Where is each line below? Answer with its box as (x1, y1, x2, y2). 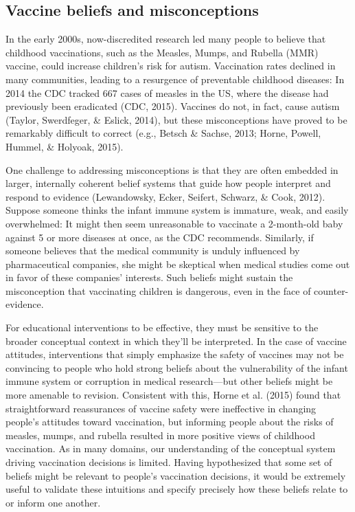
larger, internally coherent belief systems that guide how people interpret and (5, 176, 331, 190)
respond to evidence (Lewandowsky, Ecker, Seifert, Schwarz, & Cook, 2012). (5, 189, 325, 203)
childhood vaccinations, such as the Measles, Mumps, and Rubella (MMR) (5, 45, 319, 59)
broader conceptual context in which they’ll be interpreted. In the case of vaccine (5, 333, 347, 348)
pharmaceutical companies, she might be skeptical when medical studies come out (5, 256, 350, 271)
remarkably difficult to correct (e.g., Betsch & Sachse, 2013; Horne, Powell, (5, 126, 321, 140)
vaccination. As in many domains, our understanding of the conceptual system (5, 441, 336, 456)
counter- (314, 283, 349, 298)
